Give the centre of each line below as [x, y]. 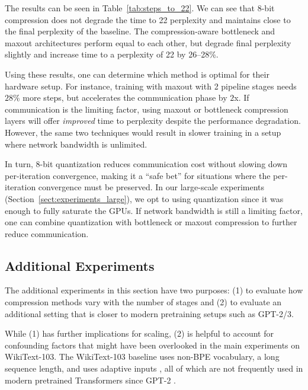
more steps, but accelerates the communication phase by [125, 97]
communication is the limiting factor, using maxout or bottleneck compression [147, 109]
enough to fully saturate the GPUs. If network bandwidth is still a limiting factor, [154, 210]
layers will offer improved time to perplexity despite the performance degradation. [153, 121]
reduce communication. [47, 233]
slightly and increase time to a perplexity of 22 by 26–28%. [112, 54]
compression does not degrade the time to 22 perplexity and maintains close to [148, 19]
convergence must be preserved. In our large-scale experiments [151, 187]
